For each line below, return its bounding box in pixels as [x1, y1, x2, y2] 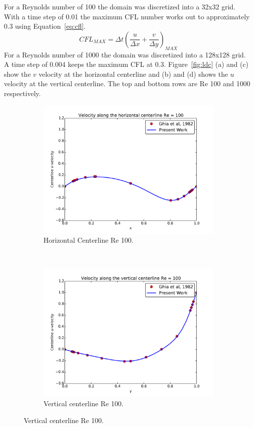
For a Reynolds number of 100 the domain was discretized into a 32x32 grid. [4, 1, 236, 11]
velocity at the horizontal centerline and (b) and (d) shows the [39, 68, 228, 79]
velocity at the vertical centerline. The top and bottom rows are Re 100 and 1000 [4, 78, 251, 89]
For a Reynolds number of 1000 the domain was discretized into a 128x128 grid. [4, 49, 246, 59]
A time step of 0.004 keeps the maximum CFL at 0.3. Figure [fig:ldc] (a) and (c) [4, 59, 249, 69]
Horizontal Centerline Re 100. [43, 235, 133, 245]
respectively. [4, 88, 41, 98]
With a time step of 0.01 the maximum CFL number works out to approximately [4, 11, 250, 21]
